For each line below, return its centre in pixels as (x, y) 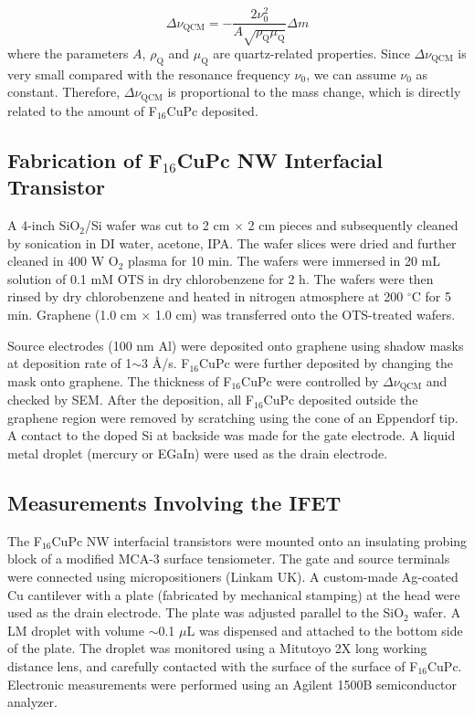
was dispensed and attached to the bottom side (331, 630)
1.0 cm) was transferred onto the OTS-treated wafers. (305, 315)
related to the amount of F (82, 110)
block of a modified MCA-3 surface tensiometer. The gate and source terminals (229, 559)
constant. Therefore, (64, 92)
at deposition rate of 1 (70, 363)
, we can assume (351, 74)
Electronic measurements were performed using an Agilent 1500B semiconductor (232, 684)
